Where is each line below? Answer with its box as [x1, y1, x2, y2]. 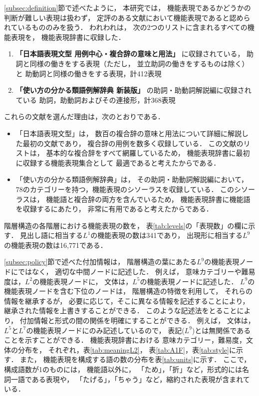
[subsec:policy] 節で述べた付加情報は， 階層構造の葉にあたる [4, 256, 197, 267]
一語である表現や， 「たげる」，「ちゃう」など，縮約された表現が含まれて [10, 374, 250, 384]
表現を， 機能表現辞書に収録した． [10, 31, 125, 42]
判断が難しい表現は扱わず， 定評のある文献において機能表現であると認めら [4, 12, 251, 22]
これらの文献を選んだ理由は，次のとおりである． [4, 111, 165, 122]
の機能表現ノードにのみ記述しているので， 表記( [26, 325, 185, 335]
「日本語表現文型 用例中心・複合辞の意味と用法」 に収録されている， [15, 48, 245, 59]
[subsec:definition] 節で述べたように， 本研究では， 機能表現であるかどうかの [4, 2, 251, 12]
